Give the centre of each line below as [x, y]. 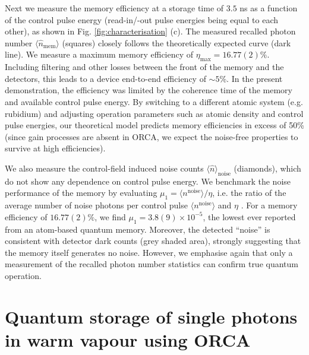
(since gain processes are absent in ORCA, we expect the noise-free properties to [152, 136]
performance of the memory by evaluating [81, 193]
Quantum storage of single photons [151, 316]
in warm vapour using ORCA [128, 339]
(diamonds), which [267, 168]
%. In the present [251, 78]
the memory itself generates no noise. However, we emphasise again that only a [149, 252]
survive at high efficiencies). [55, 148]
